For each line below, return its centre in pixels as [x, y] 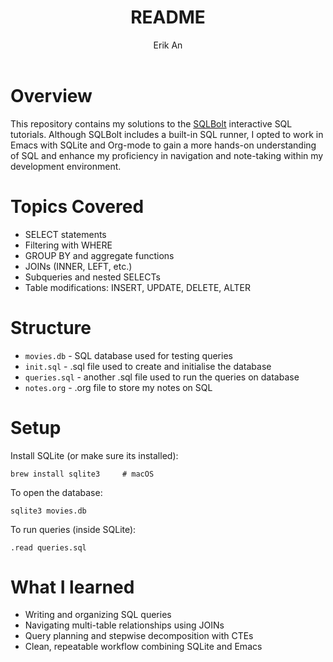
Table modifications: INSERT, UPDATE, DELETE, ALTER [138, 287]
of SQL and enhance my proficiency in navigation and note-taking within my [167, 155]
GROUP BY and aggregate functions [99, 255]
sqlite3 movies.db [48, 511]
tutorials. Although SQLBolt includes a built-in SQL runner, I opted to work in [167, 134]
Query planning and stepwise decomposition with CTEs [139, 636]
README [168, 17]
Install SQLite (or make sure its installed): [94, 455]
